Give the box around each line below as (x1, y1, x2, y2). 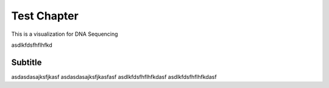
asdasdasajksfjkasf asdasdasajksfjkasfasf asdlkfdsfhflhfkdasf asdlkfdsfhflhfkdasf (11, 73, 217, 80)
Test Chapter (11, 9, 79, 22)
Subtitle (11, 57, 42, 67)
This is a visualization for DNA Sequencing (11, 30, 118, 38)
